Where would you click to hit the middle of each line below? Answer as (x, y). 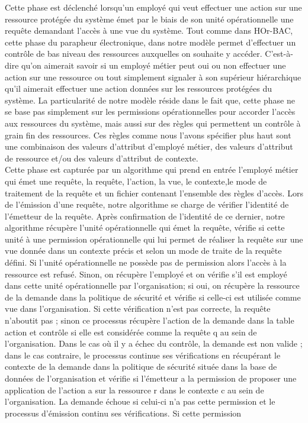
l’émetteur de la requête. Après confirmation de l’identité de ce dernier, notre (145, 216)
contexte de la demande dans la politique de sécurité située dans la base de (141, 367)
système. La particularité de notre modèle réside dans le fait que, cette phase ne (150, 100)
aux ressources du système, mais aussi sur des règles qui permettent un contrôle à (153, 123)
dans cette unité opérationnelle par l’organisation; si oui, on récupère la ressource (152, 285)
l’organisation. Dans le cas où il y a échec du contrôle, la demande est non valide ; (154, 343)
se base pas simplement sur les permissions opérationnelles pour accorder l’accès (150, 112)
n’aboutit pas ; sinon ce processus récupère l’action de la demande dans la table (150, 320)
